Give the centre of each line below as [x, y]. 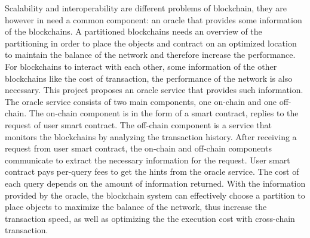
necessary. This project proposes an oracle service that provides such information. [154, 90]
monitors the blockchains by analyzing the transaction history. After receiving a [151, 136]
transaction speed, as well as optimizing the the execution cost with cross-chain [150, 218]
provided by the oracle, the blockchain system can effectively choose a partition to [155, 195]
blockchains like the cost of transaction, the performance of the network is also [149, 78]
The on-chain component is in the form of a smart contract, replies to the [164, 113]
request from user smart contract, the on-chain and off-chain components [138, 148]
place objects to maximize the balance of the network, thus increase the [136, 207]
